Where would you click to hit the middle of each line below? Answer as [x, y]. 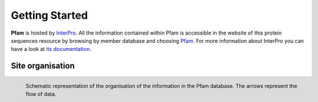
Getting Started [49, 15]
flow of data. [41, 94]
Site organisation [43, 66]
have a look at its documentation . [51, 49]
